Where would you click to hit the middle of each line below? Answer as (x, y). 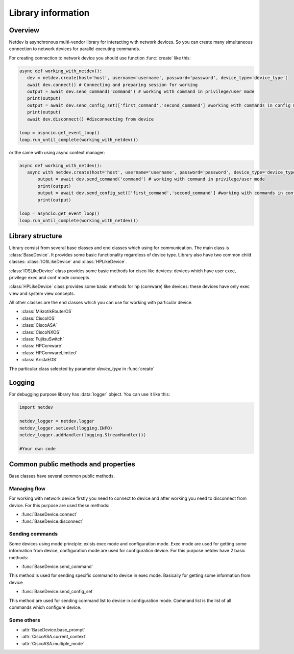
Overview (24, 30)
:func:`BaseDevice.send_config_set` (58, 592)
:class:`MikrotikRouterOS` (47, 312)
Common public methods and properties (72, 464)
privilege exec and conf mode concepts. (50, 277)
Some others (25, 620)
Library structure (36, 236)
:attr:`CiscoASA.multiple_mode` (53, 643)
